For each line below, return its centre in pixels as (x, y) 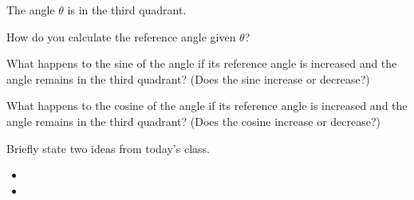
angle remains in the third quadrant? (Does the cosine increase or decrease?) (193, 121)
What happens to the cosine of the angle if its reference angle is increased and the (207, 106)
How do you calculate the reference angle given (121, 36)
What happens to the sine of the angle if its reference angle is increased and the (202, 63)
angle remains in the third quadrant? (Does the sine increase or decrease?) (188, 78)
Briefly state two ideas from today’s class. (108, 148)
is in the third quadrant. (127, 10)
